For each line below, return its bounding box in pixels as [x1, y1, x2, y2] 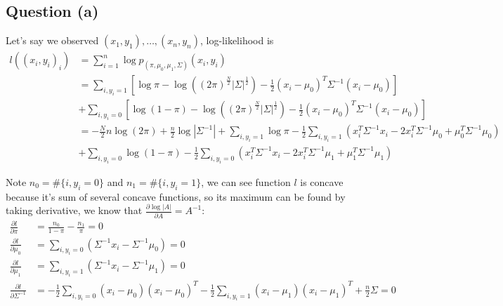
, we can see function [201, 174, 291, 189]
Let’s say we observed [6, 33, 99, 48]
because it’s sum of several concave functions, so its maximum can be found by [6, 189, 346, 204]
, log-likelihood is [200, 33, 274, 48]
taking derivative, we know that [6, 203, 143, 218]
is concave [300, 174, 344, 189]
